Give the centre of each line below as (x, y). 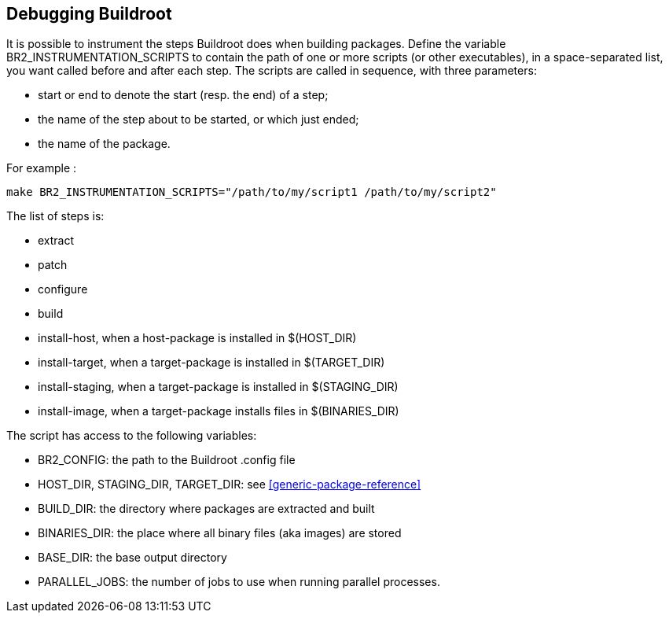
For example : (42, 168)
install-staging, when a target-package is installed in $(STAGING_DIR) (218, 387)
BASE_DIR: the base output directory (132, 558)
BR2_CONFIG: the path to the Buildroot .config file (167, 460)
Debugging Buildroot (89, 14)
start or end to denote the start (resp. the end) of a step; (183, 95)
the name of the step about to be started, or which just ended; (198, 120)
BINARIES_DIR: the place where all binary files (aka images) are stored (220, 533)
